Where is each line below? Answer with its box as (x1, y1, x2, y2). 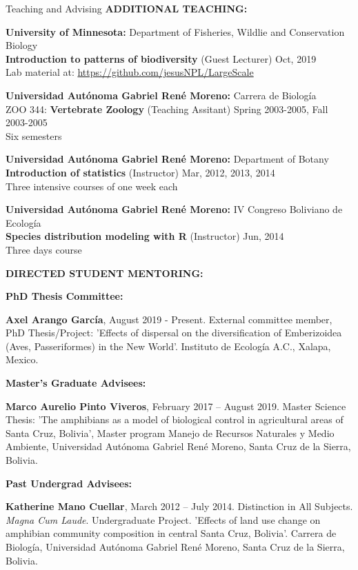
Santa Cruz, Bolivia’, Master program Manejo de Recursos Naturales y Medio (6, 425, 335, 440)
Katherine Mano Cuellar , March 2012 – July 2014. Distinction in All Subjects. (6, 499, 353, 513)
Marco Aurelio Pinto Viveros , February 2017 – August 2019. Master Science (6, 398, 346, 413)
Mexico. (6, 352, 39, 367)
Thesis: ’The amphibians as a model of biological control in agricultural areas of (6, 412, 344, 427)
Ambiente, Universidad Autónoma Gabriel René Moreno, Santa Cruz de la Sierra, (6, 439, 351, 454)
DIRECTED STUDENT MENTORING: (6, 265, 203, 280)
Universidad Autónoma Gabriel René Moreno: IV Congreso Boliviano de (6, 202, 343, 216)
